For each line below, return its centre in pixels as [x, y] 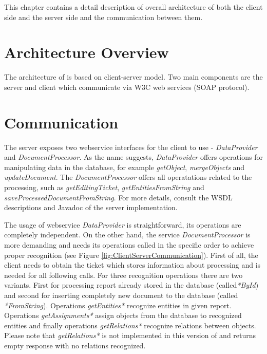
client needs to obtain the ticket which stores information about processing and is [132, 265]
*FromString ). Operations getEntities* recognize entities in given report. [118, 305]
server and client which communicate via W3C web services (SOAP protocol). [127, 87]
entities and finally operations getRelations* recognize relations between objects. [130, 325]
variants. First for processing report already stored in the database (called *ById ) [131, 285]
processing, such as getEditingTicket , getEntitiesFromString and [104, 187]
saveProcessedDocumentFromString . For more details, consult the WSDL [118, 197]
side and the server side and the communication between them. [103, 17]
